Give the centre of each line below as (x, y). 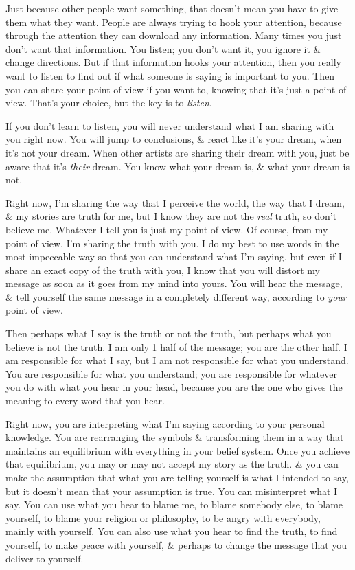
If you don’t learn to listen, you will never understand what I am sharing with (170, 125)
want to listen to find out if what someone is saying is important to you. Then (170, 75)
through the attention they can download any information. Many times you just (174, 35)
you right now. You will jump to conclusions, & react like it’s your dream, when (174, 139)
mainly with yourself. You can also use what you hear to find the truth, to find (172, 531)
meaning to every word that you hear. (85, 401)
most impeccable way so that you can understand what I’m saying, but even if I (174, 256)
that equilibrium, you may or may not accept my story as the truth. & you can (172, 464)
